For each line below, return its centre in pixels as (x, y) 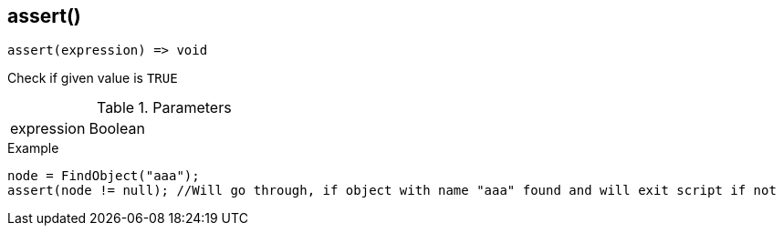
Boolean (117, 129)
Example (33, 148)
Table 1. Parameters (164, 108)
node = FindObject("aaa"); (104, 176)
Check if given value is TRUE (93, 78)
